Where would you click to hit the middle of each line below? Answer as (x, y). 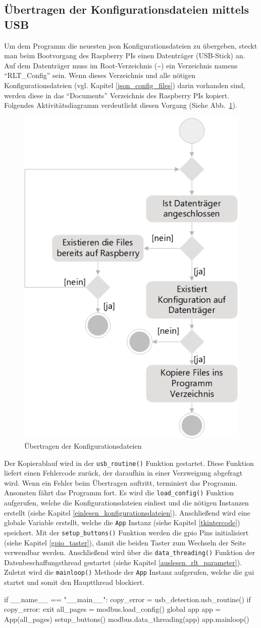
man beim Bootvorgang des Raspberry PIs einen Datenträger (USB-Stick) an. (125, 55)
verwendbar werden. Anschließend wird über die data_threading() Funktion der (129, 552)
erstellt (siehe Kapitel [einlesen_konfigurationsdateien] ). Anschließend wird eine (127, 512)
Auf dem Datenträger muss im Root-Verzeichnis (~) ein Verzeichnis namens (121, 65)
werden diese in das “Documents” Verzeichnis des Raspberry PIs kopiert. (117, 95)
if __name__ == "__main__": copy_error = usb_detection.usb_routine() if (127, 599)
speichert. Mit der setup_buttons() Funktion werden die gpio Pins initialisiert (126, 532)
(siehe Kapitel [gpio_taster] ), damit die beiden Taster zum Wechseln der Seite (125, 542)
